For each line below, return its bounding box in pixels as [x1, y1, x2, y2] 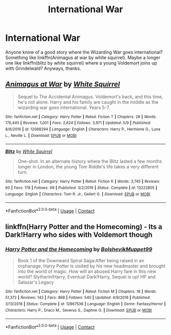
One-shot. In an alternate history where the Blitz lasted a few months [17, 158, 162, 164]
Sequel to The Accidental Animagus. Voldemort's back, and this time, [17, 93, 163, 100]
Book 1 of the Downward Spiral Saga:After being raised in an [17, 257, 145, 263]
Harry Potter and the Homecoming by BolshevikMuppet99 [5, 246, 153, 253]
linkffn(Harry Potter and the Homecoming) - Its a [5, 222, 163, 231]
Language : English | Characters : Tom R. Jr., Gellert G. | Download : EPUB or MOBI [5, 191, 151, 197]
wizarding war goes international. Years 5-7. [17, 104, 110, 110]
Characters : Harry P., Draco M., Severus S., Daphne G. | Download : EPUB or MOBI [5, 308, 152, 313]
